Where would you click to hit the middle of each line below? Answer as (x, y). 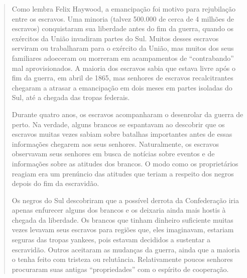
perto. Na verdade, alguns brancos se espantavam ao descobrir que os (118, 124)
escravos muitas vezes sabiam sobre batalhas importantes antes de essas (122, 134)
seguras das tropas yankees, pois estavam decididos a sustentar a (111, 240)
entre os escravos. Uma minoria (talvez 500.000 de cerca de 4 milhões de (123, 18)
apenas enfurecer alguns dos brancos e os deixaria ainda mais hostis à (119, 210)
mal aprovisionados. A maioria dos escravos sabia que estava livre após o (124, 68)
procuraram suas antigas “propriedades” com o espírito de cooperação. (120, 269)
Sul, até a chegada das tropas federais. (71, 97)
